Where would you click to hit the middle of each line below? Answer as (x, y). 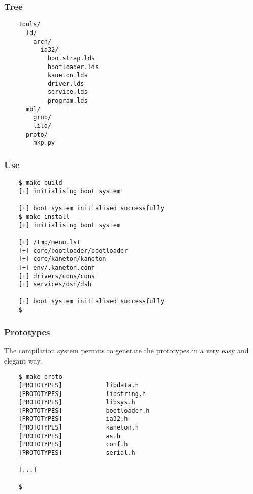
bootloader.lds (73, 67)
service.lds (68, 92)
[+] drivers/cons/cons (57, 276)
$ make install (44, 217)
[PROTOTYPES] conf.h (73, 444)
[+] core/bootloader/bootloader (73, 251)
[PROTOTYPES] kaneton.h (78, 428)
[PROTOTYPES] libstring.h (82, 394)
